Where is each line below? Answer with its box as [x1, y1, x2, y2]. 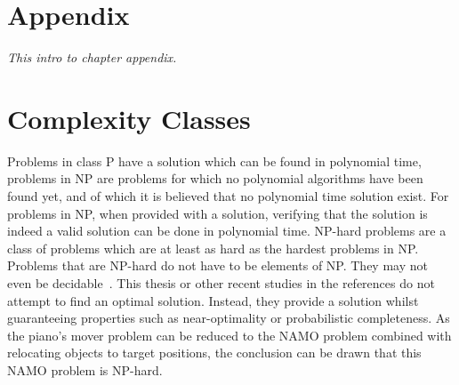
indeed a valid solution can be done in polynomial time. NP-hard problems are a [7, 221, 447, 240]
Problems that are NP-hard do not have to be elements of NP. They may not [7, 256, 428, 275]
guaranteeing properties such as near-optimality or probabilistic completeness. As [7, 309, 450, 327]
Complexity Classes [7, 100, 251, 136]
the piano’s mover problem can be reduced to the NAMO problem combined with [7, 325, 452, 344]
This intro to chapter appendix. [7, 48, 177, 67]
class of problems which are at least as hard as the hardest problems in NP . [7, 238, 419, 257]
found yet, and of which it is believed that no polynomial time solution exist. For [7, 187, 449, 205]
